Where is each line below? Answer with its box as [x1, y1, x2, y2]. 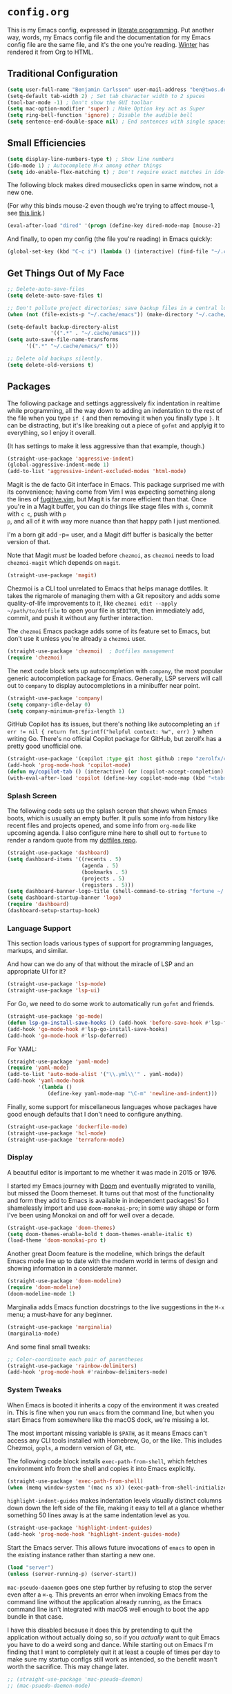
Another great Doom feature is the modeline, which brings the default [7, 1249, 205, 1258]
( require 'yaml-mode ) [7, 1064, 70, 1072]
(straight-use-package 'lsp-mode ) [7, 981, 107, 988]
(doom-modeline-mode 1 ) [7, 1291, 76, 1298]
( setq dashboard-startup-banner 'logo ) [7, 894, 122, 901]
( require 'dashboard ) [7, 901, 70, 908]
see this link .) [7, 209, 46, 218]
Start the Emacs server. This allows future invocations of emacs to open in [7, 1543, 215, 1552]
